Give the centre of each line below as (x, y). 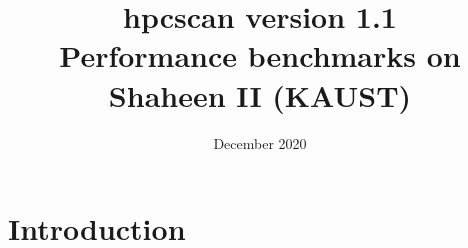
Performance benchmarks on (260, 55)
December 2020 (260, 142)
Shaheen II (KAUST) (260, 94)
